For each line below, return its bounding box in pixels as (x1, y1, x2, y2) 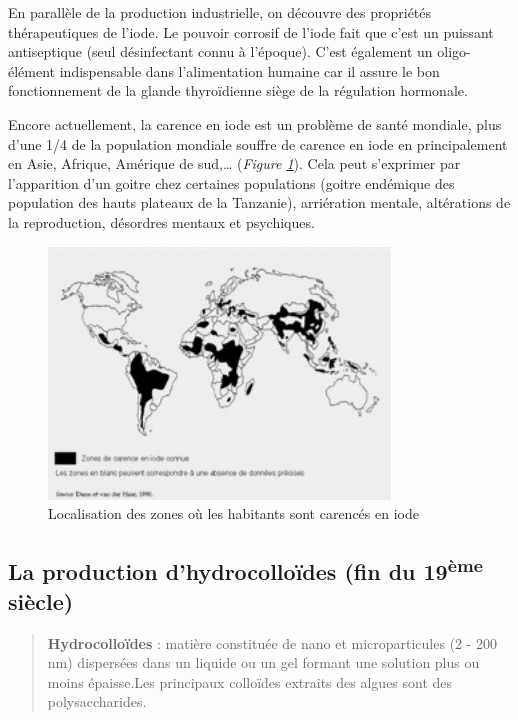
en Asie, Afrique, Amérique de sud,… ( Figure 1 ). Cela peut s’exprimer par (8, 153, 461, 174)
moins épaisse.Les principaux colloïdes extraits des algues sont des (47, 671, 453, 692)
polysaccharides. (47, 691, 147, 712)
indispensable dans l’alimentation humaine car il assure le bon (59, 60, 440, 81)
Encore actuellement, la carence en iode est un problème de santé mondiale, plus (8, 113, 502, 134)
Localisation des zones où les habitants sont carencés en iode (48, 503, 419, 524)
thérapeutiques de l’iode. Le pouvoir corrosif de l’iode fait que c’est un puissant (8, 21, 494, 42)
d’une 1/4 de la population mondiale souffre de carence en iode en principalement (8, 133, 508, 154)
